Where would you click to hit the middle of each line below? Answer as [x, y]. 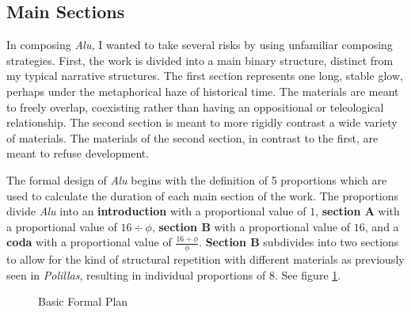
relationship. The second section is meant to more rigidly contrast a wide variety [202, 122]
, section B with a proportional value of [251, 226]
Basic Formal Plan [83, 301]
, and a [382, 226]
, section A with [358, 211]
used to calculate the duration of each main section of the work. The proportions [203, 195]
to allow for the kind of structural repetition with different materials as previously [205, 259]
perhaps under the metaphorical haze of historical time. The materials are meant [203, 91]
